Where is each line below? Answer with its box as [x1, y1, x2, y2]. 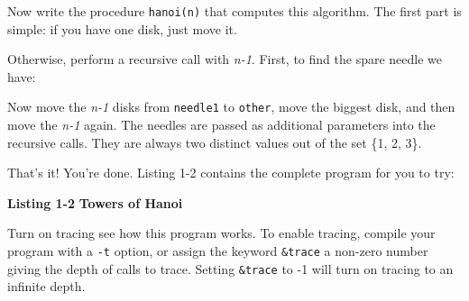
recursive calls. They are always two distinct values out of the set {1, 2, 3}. [7, 132, 422, 151]
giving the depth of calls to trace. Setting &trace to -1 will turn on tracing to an [7, 259, 454, 278]
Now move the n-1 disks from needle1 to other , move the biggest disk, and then [7, 97, 455, 116]
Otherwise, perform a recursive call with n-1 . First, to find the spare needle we [7, 50, 443, 68]
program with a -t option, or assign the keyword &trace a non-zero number [7, 242, 428, 260]
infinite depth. [7, 277, 86, 296]
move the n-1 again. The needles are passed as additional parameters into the [7, 115, 436, 134]
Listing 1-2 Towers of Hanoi [7, 193, 183, 212]
